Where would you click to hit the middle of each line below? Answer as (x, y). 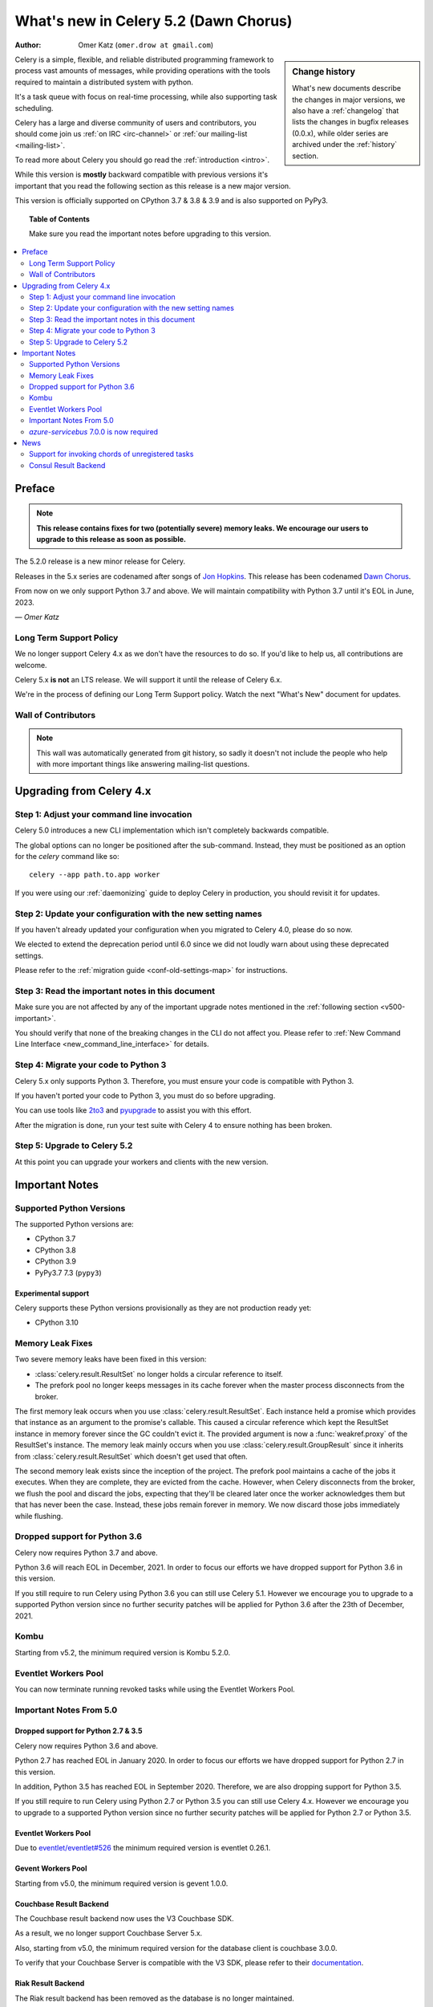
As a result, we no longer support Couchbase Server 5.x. (109, 1933)
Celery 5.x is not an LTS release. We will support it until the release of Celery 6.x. (148, 679)
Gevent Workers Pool (51, 1869)
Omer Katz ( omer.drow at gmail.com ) (146, 45)
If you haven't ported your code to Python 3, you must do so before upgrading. (145, 1095)
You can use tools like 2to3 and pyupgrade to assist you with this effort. (133, 1110)
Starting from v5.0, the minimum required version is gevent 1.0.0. (121, 1883)
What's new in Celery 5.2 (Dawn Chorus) (154, 21)
